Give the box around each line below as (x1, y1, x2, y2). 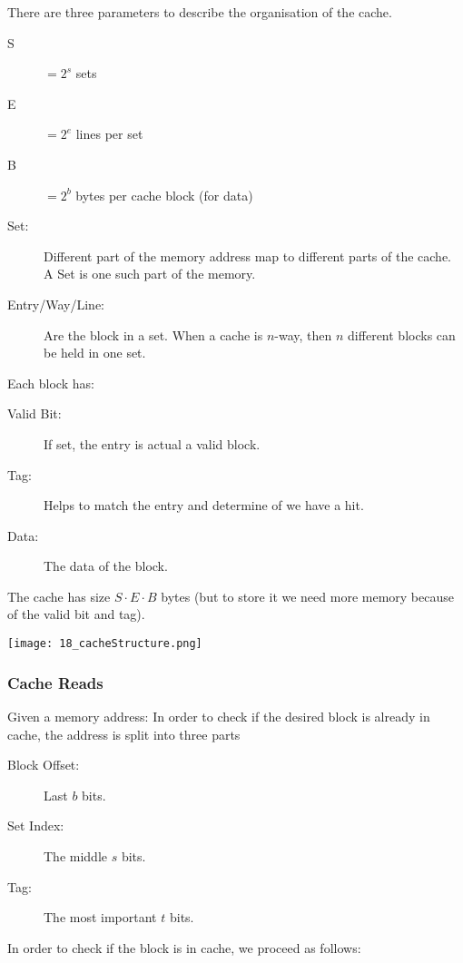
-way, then (274, 325, 332, 344)
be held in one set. (44, 343, 146, 362)
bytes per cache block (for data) (75, 185, 253, 204)
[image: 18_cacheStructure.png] (7, 637, 202, 651)
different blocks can (348, 325, 456, 344)
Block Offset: (7, 755, 80, 774)
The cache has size (7, 586, 111, 605)
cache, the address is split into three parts (7, 724, 241, 743)
